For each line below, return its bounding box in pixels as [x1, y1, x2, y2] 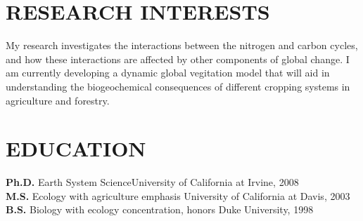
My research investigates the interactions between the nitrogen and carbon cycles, [6, 38, 358, 53]
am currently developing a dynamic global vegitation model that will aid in [6, 65, 330, 80]
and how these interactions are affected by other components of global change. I [6, 51, 350, 66]
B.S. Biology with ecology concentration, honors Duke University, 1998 [6, 202, 314, 217]
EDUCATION [6, 134, 146, 163]
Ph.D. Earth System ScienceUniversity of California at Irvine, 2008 [6, 175, 299, 189]
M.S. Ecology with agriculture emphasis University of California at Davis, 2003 [6, 188, 350, 203]
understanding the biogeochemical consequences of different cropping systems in [6, 79, 350, 93]
